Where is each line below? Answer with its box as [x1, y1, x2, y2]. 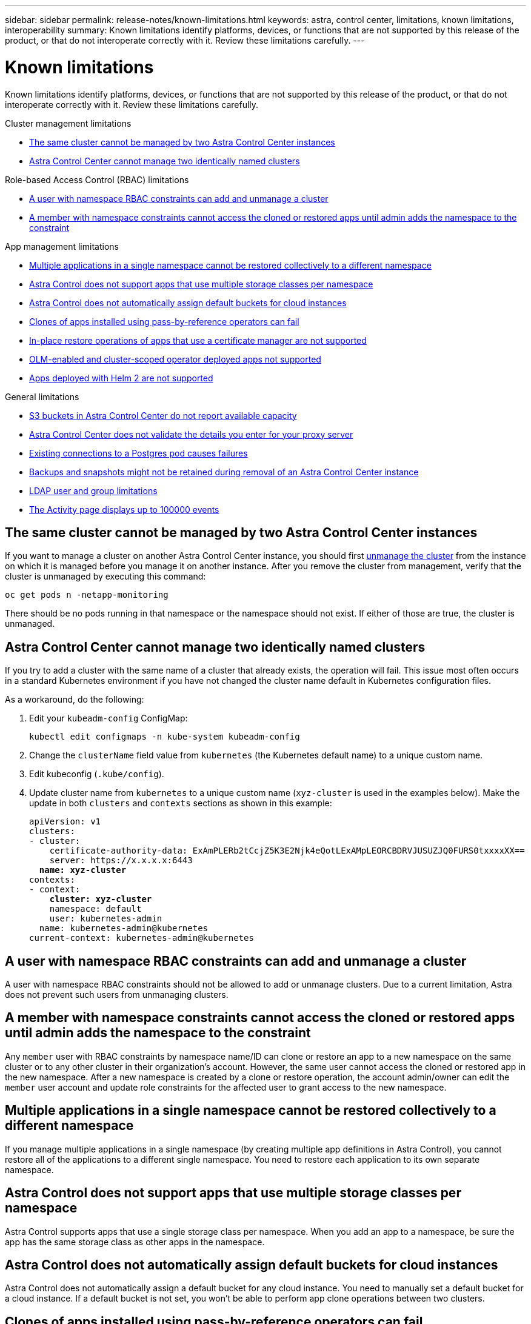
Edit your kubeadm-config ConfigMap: [29, 713, 188, 724]
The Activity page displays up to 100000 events [29, 504, 219, 515]
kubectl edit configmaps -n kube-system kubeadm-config [29, 732, 300, 742]
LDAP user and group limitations [29, 485, 158, 496]
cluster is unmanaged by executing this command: [5, 571, 206, 582]
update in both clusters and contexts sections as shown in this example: [29, 798, 332, 809]
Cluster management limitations [5, 118, 132, 129]
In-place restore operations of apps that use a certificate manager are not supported [29, 335, 367, 346]
